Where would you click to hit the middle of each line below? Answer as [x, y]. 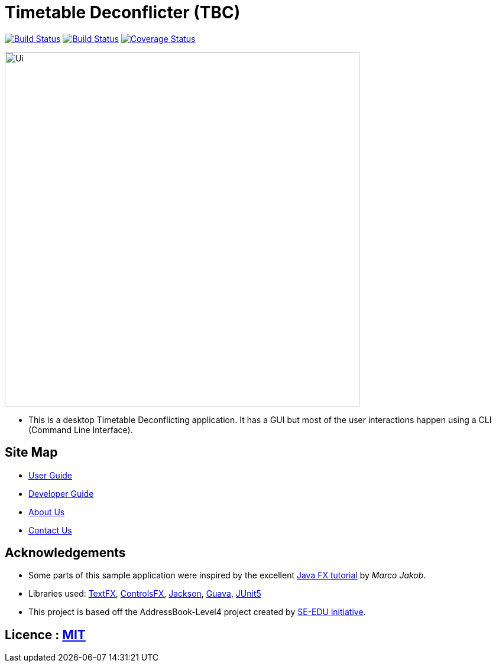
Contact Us [50, 530]
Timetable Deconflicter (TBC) [123, 12]
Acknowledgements [65, 553]
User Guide [51, 475]
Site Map [31, 453]
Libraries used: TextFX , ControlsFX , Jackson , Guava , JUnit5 [145, 594]
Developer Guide [61, 493]
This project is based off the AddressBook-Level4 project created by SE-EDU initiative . [197, 612]
